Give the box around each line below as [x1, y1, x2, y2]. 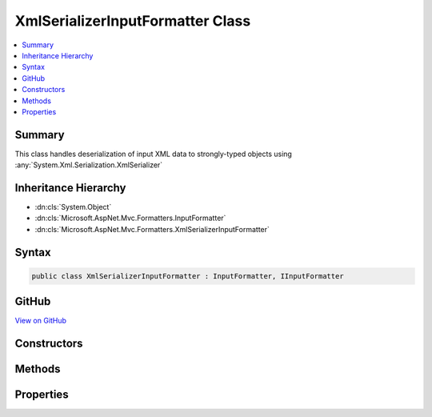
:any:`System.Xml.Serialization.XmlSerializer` [14, 160, 163, 170]
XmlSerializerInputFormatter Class [14, 12, 251, 30]
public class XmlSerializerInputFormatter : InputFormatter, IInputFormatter [31, 271, 344, 280]
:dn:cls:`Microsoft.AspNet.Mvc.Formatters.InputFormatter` [34, 213, 226, 223]
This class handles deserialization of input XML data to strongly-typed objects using [14, 149, 292, 158]
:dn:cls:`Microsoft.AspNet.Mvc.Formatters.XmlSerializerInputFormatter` [34, 224, 270, 234]
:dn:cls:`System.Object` [34, 202, 112, 212]
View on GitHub [14, 316, 67, 326]
